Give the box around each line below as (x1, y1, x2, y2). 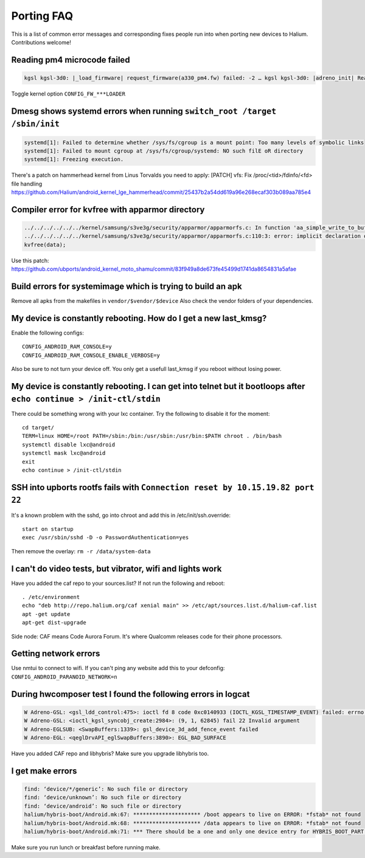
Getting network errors (11, 648, 100, 659)
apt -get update (22, 611, 71, 617)
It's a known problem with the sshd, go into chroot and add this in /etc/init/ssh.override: (11, 511, 231, 519)
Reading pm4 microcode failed (11, 55, 130, 65)
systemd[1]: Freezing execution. (24, 156, 124, 163)
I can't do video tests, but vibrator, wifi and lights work (11, 563, 222, 574)
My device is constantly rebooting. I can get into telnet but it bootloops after (11, 381, 305, 392)
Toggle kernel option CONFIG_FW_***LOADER (11, 90, 126, 97)
